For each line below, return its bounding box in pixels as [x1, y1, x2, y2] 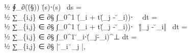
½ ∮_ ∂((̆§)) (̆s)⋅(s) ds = [4, 2, 81, 12]
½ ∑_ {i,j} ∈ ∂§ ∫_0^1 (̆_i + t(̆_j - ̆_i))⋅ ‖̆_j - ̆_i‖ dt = [4, 21, 187, 32]
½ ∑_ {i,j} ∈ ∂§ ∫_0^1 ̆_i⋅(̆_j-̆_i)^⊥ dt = [4, 31, 137, 41]
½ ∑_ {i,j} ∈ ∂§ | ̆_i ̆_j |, [4, 41, 86, 51]
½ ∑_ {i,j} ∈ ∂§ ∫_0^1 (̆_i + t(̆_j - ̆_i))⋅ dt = [4, 11, 157, 22]
